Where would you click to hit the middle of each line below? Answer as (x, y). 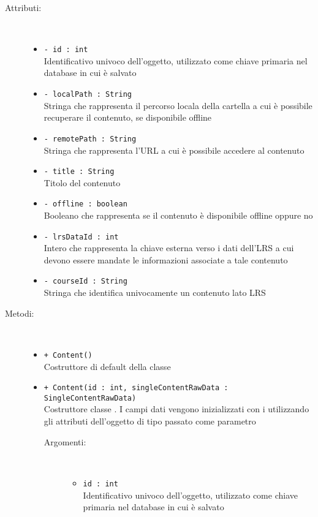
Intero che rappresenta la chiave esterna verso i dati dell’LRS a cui (169, 248)
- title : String (79, 172)
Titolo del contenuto (82, 182)
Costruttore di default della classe (107, 366)
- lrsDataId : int (81, 237)
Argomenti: (65, 441)
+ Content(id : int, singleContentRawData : (136, 388)
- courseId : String (85, 281)
